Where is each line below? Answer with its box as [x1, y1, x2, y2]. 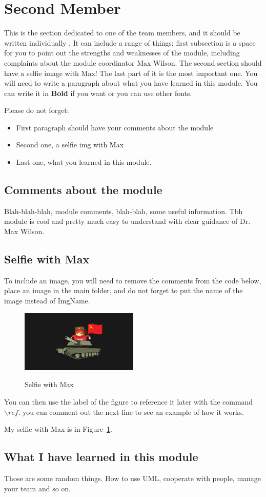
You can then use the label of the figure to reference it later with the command [4, 396, 253, 407]
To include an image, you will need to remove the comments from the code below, [4, 275, 261, 285]
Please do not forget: [4, 105, 69, 116]
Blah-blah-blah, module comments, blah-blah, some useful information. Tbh [4, 205, 243, 216]
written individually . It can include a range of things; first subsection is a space [4, 37, 256, 48]
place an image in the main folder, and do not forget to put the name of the [4, 285, 243, 296]
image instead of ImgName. [4, 295, 90, 306]
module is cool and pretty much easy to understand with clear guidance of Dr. [4, 216, 251, 226]
